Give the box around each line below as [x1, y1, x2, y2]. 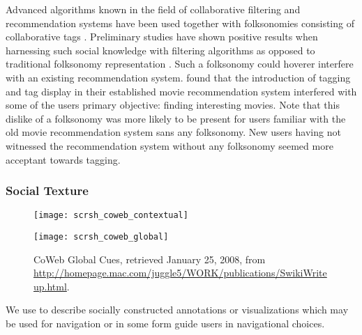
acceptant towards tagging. [6, 152, 121, 166]
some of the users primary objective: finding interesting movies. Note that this [6, 98, 340, 112]
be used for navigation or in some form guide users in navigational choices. [6, 316, 325, 331]
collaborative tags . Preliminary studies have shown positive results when [6, 29, 318, 44]
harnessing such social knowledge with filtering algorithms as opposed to [6, 42, 315, 57]
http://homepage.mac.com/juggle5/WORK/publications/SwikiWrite [33, 265, 327, 280]
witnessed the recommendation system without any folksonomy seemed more [6, 138, 333, 153]
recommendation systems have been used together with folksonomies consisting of [6, 15, 354, 30]
